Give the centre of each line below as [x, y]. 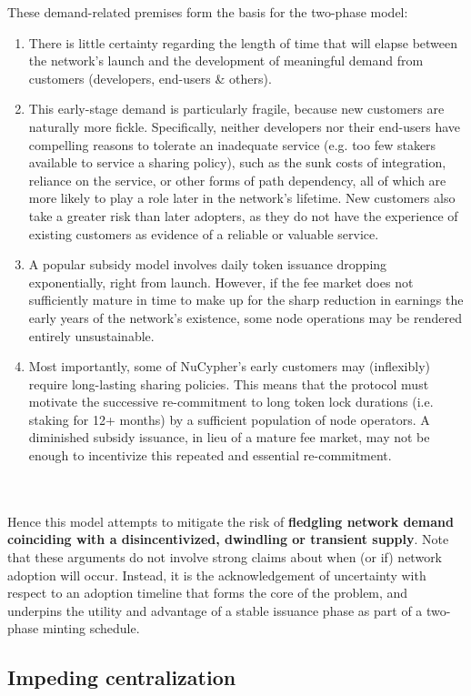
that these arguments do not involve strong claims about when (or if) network [225, 557]
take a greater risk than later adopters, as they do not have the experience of [243, 215]
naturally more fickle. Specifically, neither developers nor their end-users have [244, 126]
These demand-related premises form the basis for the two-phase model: [208, 12]
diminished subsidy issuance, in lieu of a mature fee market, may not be [229, 437]
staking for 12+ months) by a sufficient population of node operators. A [229, 419]
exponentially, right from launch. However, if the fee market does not [221, 282]
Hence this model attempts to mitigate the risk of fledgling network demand [230, 521]
